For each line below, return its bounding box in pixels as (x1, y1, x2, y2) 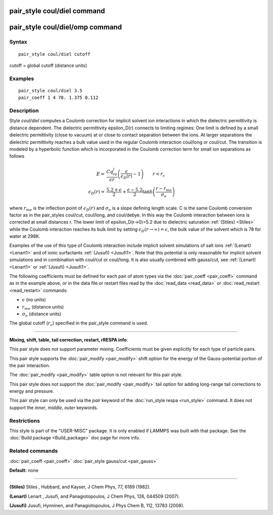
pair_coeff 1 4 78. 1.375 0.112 (18, 95, 99, 101)
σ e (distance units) (22, 311, 62, 318)
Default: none (9, 467, 39, 473)
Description (9, 107, 39, 114)
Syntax (9, 39, 27, 46)
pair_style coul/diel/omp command (9, 23, 122, 31)
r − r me (155, 186, 172, 193)
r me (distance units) (22, 304, 64, 311)
